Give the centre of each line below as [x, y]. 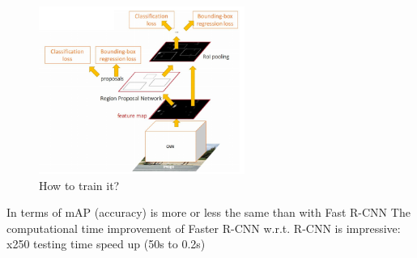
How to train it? [79, 185]
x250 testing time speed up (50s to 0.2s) [106, 244]
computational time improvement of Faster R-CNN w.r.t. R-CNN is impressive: [204, 228]
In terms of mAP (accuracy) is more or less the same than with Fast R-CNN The [208, 212]
